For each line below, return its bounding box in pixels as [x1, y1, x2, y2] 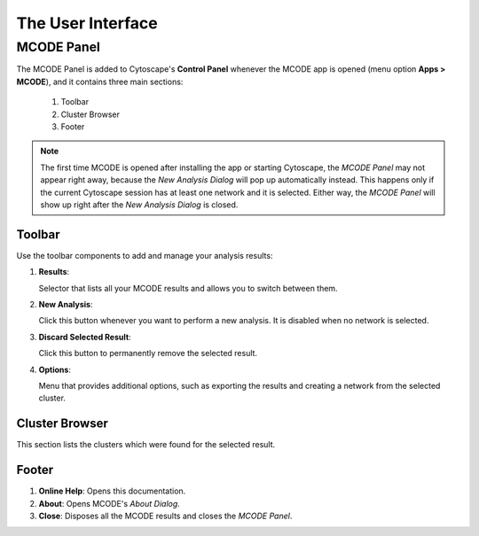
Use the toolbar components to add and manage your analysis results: [16, 250, 273, 260]
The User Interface [16, 13, 159, 33]
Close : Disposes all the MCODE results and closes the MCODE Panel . [38, 510, 293, 521]
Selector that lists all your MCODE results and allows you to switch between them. [38, 283, 338, 293]
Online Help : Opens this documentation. [38, 486, 186, 496]
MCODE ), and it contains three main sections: [16, 76, 184, 87]
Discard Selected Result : [38, 331, 132, 342]
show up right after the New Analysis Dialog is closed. [40, 199, 239, 210]
